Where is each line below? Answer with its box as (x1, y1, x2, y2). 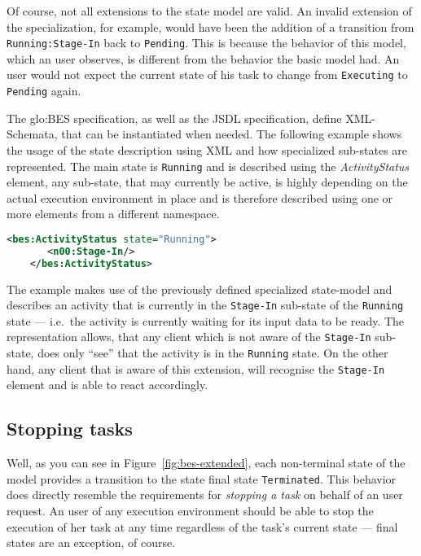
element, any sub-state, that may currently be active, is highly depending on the (7, 173, 408, 190)
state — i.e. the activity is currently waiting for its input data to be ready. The (7, 312, 405, 329)
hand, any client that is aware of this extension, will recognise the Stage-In (7, 360, 385, 377)
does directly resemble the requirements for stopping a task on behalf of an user (7, 486, 403, 503)
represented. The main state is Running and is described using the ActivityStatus (7, 157, 410, 174)
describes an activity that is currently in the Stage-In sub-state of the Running (7, 296, 404, 313)
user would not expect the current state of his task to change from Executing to (7, 66, 408, 83)
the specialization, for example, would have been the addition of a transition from (7, 18, 414, 35)
